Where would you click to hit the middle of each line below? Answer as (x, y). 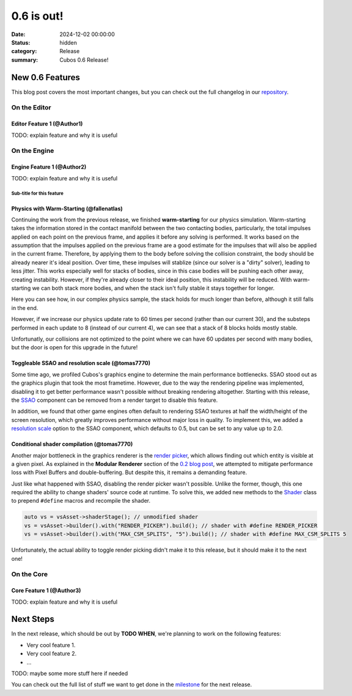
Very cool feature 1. (51, 645)
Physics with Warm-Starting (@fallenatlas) (67, 209)
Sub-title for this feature (37, 194)
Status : (21, 42)
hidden (68, 42)
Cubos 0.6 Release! (84, 60)
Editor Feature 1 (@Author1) (47, 124)
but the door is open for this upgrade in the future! (75, 347)
